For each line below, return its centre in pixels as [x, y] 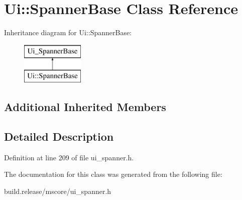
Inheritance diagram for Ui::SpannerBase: [68, 32]
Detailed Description [59, 136]
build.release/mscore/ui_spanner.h [58, 191]
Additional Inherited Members [85, 107]
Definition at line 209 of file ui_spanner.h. [69, 157]
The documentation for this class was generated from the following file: [113, 174]
